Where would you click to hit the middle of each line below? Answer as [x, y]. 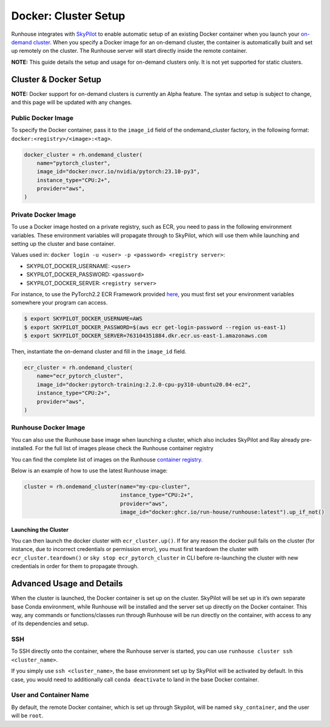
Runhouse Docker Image [48, 428]
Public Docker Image [42, 118]
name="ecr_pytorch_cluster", [80, 376]
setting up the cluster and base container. [63, 244]
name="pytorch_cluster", [74, 163]
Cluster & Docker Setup [56, 79]
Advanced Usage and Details [67, 583]
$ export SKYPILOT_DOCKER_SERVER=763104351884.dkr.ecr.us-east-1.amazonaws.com [146, 336]
